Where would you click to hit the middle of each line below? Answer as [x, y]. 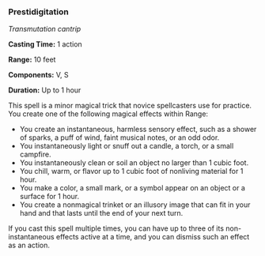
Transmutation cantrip [45, 29]
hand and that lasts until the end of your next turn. [101, 213]
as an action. [29, 245]
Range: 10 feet [32, 60]
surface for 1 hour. [49, 197]
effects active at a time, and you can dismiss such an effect [153, 237]
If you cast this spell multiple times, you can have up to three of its [116, 228]
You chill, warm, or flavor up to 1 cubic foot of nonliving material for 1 [131, 171]
